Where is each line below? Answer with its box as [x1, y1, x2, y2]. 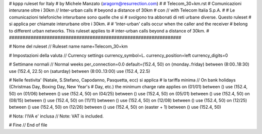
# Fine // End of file [9, 122, 48, 128]
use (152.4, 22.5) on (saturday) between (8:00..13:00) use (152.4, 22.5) [9, 68, 150, 74]
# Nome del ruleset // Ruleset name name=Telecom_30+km [9, 44, 128, 50]
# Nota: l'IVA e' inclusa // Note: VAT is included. [9, 113, 104, 119]
